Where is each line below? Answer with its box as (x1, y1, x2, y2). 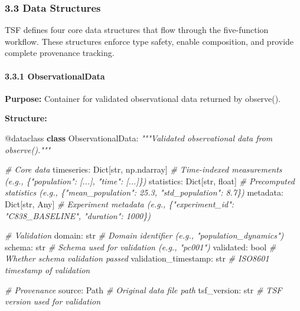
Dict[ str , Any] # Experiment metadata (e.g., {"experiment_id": (5, 197, 234, 210)
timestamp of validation (5, 263, 90, 276)
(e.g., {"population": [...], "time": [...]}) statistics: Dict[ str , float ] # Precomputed (5, 174, 295, 187)
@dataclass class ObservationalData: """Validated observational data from (5, 131, 273, 144)
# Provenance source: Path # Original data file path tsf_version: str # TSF (5, 283, 282, 296)
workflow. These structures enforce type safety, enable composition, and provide (5, 35, 294, 47)
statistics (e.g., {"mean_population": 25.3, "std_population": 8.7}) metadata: (5, 186, 283, 198)
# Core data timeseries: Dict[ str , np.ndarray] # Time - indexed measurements (5, 163, 282, 176)
